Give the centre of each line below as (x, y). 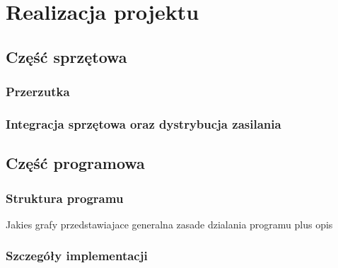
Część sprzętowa (66, 56)
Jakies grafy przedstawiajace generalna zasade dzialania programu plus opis (169, 224)
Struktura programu (65, 198)
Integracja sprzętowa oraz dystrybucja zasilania (144, 123)
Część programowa (75, 163)
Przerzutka (38, 92)
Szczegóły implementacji (77, 256)
